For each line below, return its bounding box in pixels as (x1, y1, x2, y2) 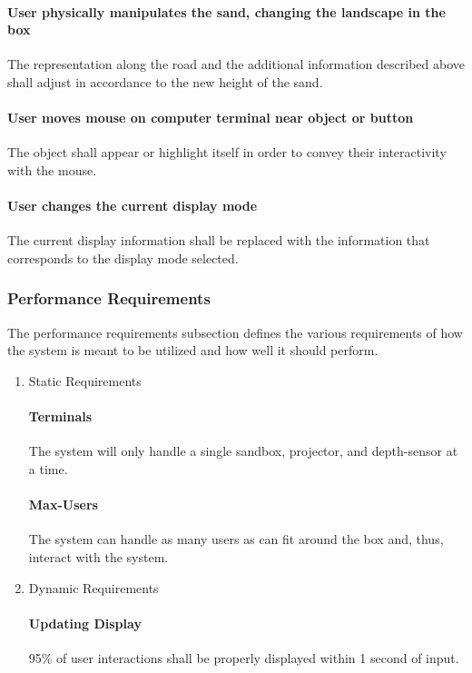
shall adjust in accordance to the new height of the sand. (7, 72, 323, 91)
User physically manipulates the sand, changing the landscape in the (7, 2, 446, 21)
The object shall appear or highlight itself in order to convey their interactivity (7, 143, 447, 162)
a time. (28, 459, 68, 478)
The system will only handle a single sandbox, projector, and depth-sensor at (28, 441, 458, 460)
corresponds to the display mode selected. (7, 248, 239, 267)
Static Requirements (28, 371, 142, 390)
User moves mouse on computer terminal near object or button (7, 108, 414, 127)
